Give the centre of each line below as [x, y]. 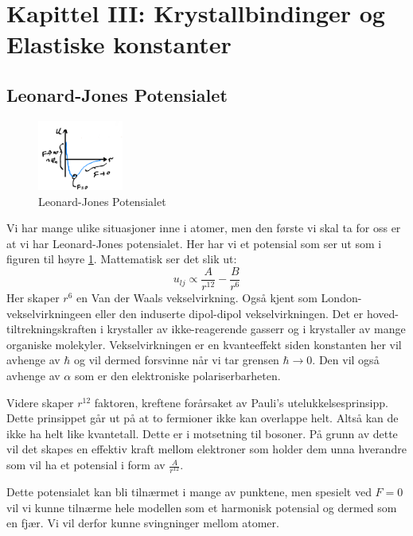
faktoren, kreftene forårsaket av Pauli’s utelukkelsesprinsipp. [241, 402]
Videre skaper [40, 402]
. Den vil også [346, 360]
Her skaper [33, 298]
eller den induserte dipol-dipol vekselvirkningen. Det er [229, 313]
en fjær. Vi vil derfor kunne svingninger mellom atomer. [143, 523]
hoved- [382, 313]
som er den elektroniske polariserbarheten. [177, 376]
